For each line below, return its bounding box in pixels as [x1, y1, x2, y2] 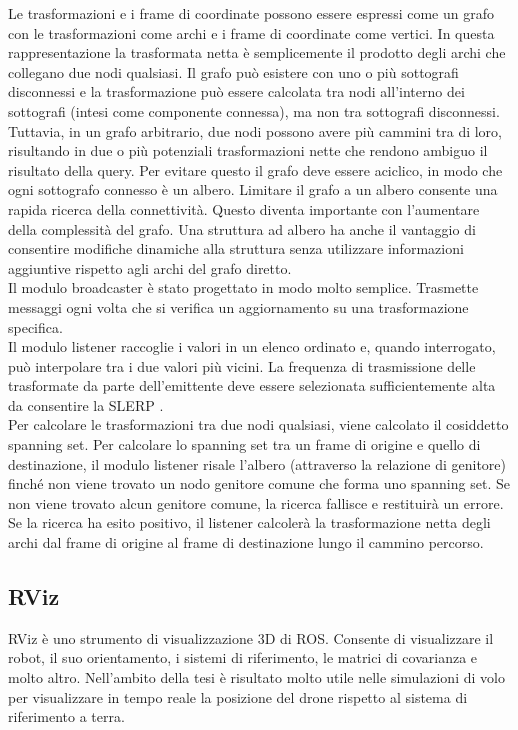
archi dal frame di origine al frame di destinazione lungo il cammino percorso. [8, 532, 484, 553]
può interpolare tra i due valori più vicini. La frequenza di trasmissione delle [8, 355, 476, 376]
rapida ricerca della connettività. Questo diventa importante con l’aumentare [8, 198, 480, 219]
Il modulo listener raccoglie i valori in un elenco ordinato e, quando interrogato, [8, 336, 496, 357]
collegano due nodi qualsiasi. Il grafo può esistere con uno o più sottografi [8, 61, 459, 82]
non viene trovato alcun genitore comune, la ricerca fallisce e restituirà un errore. [8, 492, 504, 513]
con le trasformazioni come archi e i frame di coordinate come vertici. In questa [8, 22, 495, 43]
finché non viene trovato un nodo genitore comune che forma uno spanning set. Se [8, 473, 510, 494]
